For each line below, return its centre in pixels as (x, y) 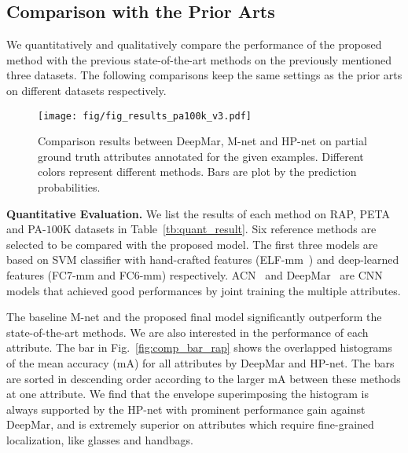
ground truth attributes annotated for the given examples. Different (201, 156)
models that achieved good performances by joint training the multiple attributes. (204, 290)
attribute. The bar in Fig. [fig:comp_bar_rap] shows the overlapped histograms (199, 347)
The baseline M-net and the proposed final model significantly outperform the (194, 317)
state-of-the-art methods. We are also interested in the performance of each (187, 332)
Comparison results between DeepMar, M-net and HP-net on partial (202, 141)
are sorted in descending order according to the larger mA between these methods (204, 378)
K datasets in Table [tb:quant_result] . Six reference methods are (219, 229)
